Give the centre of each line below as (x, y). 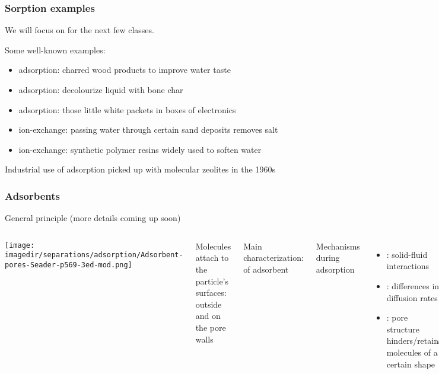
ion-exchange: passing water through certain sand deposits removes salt (148, 130)
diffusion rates (412, 297)
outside (209, 304)
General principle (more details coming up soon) (93, 218)
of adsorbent (266, 269)
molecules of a (412, 352)
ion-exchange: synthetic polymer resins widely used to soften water (140, 149)
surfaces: (211, 293)
